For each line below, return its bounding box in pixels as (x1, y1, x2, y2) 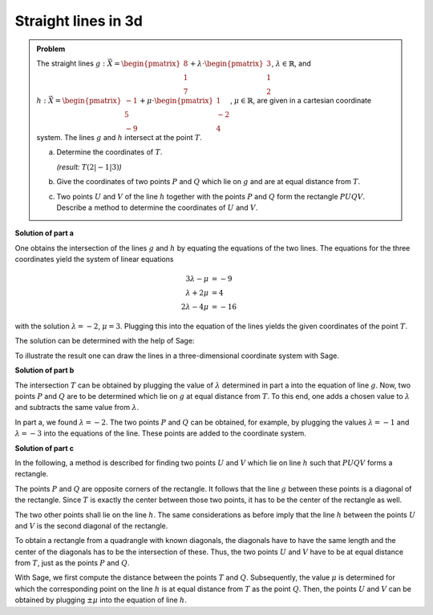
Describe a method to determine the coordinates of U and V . (56, 203, 258, 212)
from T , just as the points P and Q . (14, 558, 130, 568)
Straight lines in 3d (14, 12, 144, 30)
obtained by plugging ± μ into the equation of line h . (14, 595, 188, 605)
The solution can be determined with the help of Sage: (14, 336, 195, 346)
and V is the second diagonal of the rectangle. (14, 521, 168, 530)
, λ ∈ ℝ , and (271, 58, 312, 68)
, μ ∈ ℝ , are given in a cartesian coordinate (229, 95, 372, 105)
